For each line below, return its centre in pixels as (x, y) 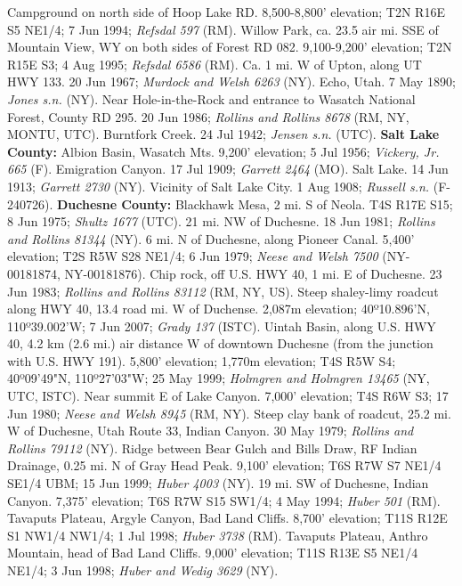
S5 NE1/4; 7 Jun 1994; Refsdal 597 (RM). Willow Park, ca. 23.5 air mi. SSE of (223, 29)
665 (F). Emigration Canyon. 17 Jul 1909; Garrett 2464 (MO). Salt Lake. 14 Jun (228, 169)
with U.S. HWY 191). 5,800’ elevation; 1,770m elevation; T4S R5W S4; (202, 360)
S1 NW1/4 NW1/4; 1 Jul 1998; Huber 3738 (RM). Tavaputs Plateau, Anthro (218, 535)
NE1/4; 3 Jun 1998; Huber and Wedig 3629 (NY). (143, 570)
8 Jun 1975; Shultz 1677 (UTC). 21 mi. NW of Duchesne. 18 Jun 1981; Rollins (221, 221)
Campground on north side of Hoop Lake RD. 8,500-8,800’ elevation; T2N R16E (226, 12)
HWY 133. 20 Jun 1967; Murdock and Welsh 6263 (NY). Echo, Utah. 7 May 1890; (231, 81)
